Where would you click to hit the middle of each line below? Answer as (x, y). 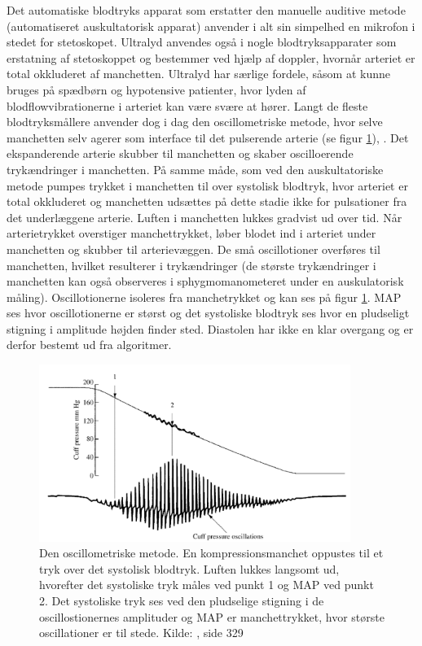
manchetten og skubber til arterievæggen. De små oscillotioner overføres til (193, 249)
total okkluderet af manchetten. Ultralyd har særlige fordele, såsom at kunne (199, 74)
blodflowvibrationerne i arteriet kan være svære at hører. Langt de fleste (187, 105)
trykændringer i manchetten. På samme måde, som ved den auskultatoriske (195, 169)
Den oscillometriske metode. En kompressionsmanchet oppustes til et (211, 553)
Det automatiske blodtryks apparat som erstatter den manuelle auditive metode (206, 10)
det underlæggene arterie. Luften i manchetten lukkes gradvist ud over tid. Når (204, 217)
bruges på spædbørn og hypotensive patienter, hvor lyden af (156, 89)
